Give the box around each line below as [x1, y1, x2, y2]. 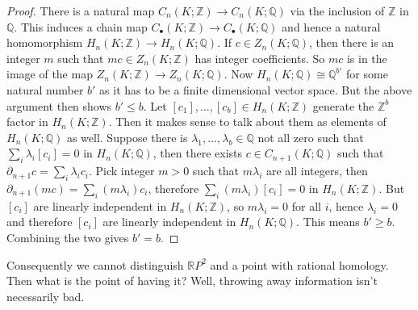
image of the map [6, 65, 93, 82]
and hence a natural [282, 18, 381, 35]
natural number [6, 81, 84, 98]
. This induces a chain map [14, 18, 148, 35]
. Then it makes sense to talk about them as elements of [108, 113, 387, 130]
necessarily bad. [6, 287, 85, 304]
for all [291, 197, 321, 214]
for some [346, 65, 388, 82]
